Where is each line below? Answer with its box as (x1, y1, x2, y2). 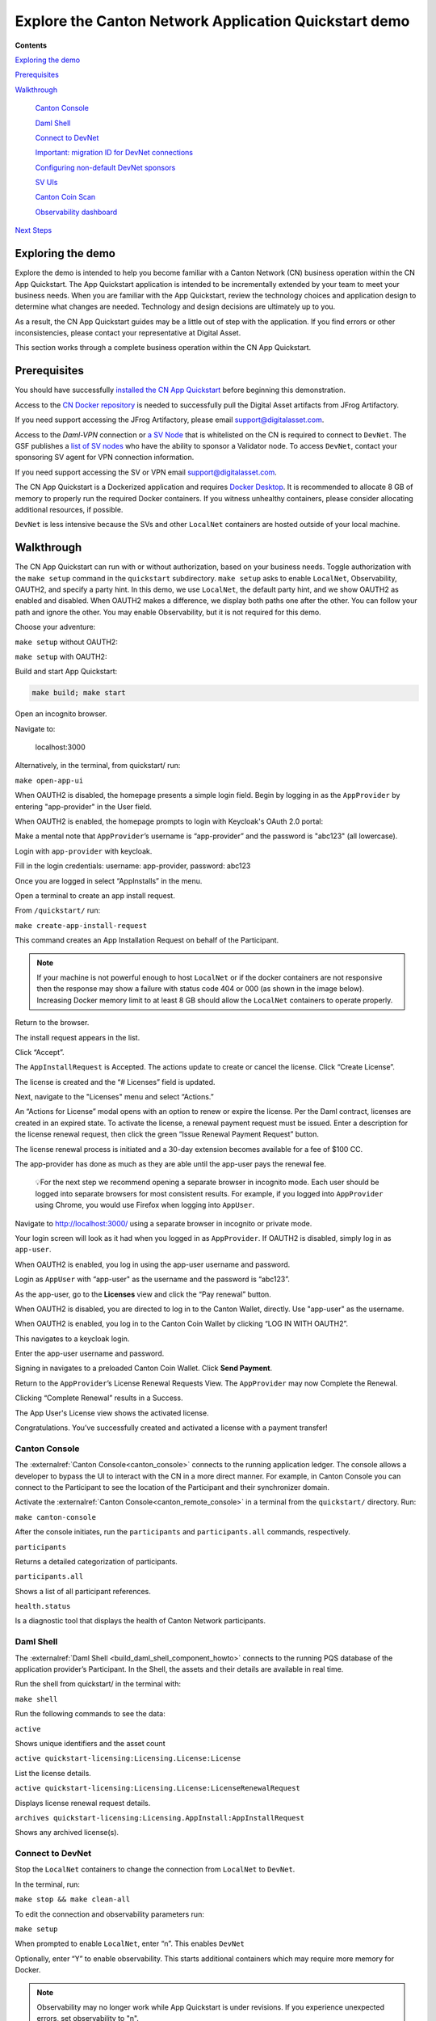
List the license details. (15, 1768, 92, 1778)
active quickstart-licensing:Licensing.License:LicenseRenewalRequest (15, 1783, 300, 1793)
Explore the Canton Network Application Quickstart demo (15, 12, 410, 30)
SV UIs (35, 178, 58, 188)
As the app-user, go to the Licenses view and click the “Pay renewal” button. (15, 1289, 272, 1299)
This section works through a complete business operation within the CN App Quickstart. (15, 343, 312, 352)
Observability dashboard (35, 207, 118, 217)
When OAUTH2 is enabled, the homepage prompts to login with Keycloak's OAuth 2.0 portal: (15, 816, 324, 826)
